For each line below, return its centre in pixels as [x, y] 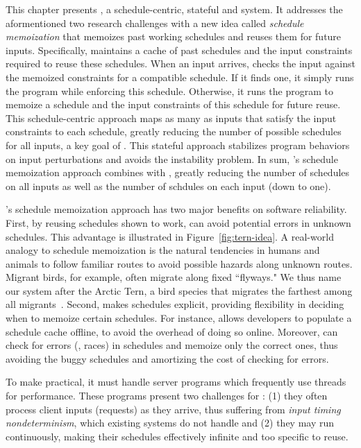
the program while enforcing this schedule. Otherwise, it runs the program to [169, 91]
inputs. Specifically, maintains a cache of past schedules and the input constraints [179, 50]
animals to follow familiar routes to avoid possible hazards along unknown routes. [179, 263]
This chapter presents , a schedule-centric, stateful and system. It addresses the [174, 9]
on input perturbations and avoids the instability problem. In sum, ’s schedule [172, 158]
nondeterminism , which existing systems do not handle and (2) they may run [170, 423]
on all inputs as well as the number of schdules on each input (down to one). [168, 186]
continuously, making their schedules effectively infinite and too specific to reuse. [177, 436]
